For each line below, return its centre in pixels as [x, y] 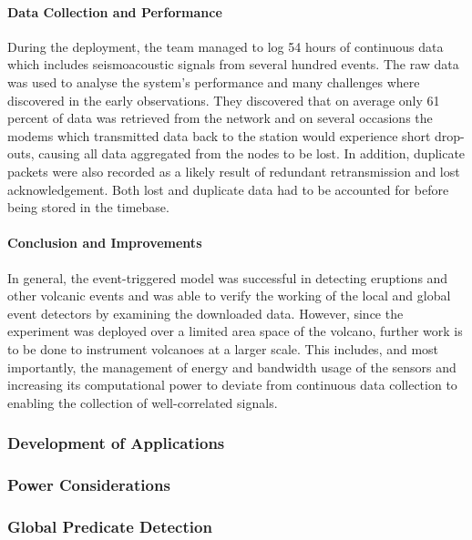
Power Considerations [89, 485]
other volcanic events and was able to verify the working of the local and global [229, 295]
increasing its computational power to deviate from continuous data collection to [232, 385]
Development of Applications [116, 443]
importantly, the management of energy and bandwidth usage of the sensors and [232, 367]
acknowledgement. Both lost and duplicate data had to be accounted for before [228, 189]
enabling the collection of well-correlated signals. [143, 402]
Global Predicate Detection [110, 526]
